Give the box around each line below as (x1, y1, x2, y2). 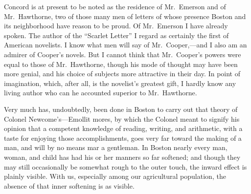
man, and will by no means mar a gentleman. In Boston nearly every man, (4, 142, 228, 152)
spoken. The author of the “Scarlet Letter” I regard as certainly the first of (4, 30, 229, 40)
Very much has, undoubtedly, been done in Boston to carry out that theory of (4, 104, 238, 114)
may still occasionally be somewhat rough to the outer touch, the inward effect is (4, 161, 247, 172)
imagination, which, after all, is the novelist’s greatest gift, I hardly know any (4, 78, 236, 88)
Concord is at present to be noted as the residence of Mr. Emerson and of (4, 1, 226, 11)
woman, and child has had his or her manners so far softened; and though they (4, 151, 241, 162)
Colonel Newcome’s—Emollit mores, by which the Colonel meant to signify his (4, 113, 240, 124)
